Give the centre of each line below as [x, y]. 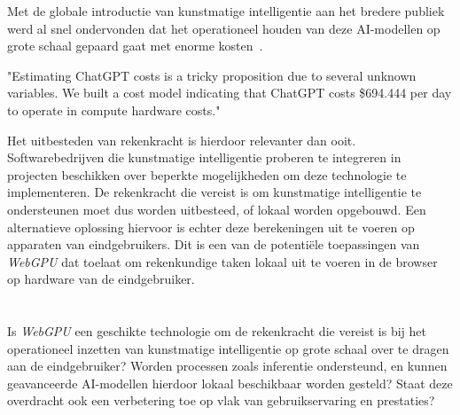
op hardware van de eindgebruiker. [101, 279]
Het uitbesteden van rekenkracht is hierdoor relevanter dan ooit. [182, 140]
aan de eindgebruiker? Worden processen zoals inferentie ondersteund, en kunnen [227, 366]
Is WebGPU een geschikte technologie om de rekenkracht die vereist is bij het [217, 331]
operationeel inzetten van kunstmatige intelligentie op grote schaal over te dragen [228, 348]
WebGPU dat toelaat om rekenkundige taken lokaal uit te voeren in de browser [222, 261]
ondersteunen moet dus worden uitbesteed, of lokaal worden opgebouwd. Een [217, 209]
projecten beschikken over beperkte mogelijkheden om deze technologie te [207, 174]
